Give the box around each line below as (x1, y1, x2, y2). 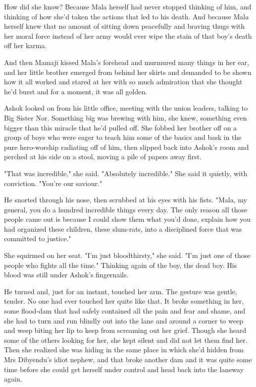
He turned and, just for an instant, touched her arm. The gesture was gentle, (4, 286, 237, 296)
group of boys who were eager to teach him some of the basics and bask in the (4, 132, 242, 142)
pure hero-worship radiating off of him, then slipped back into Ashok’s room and (4, 141, 249, 152)
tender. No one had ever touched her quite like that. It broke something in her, (4, 296, 244, 306)
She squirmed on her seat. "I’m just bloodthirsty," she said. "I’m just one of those (4, 250, 251, 260)
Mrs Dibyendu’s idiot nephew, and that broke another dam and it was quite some (4, 354, 252, 364)
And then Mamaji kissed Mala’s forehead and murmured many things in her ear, (4, 57, 249, 67)
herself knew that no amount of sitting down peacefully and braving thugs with (4, 21, 245, 31)
